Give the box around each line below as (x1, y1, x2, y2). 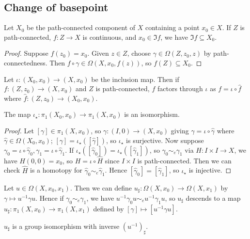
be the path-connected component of (27, 22, 136, 32)
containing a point (145, 22, 200, 32)
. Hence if (35, 193, 64, 203)
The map (4, 109, 31, 119)
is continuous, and (82, 32, 137, 42)
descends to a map (186, 193, 241, 203)
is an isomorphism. (124, 109, 180, 119)
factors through (157, 83, 203, 94)
